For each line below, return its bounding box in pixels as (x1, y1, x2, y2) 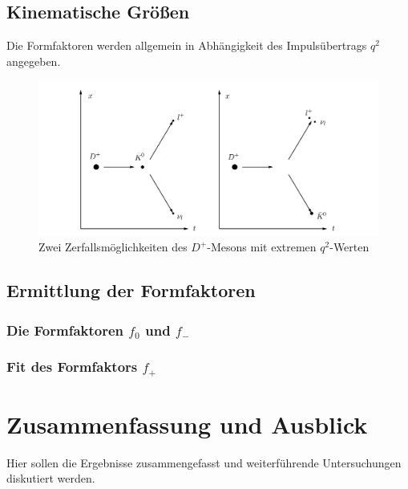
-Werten (329, 238, 370, 255)
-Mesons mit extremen (207, 238, 317, 255)
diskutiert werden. (6, 470, 95, 487)
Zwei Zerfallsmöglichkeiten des (38, 238, 188, 255)
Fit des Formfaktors (6, 357, 138, 377)
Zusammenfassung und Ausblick (6, 407, 368, 440)
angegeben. (6, 52, 61, 69)
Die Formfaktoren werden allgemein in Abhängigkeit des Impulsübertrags (6, 37, 367, 54)
